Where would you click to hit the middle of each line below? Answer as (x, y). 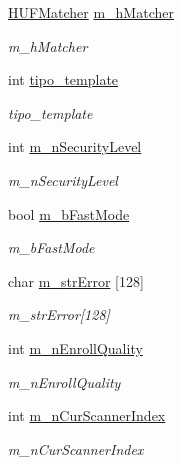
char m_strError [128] (76, 280)
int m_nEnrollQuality (75, 347)
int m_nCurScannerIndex (87, 415)
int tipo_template (63, 79)
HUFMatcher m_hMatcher (91, 12)
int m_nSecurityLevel (75, 146)
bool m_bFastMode (69, 213)
